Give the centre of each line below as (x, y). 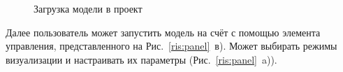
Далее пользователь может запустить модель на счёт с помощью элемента (163, 32)
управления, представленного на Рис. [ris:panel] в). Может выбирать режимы (171, 46)
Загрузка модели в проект (88, 8)
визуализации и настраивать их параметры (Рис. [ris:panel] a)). (141, 59)
